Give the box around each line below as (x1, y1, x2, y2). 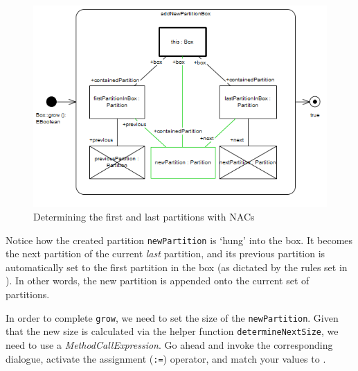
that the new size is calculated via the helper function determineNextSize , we (6, 324, 339, 338)
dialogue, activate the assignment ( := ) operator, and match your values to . (6, 351, 326, 365)
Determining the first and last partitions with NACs (33, 209, 255, 223)
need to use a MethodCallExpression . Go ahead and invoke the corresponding (6, 337, 333, 352)
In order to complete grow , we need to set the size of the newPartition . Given (6, 310, 339, 325)
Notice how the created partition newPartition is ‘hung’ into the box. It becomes (6, 232, 353, 247)
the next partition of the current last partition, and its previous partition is (6, 246, 325, 261)
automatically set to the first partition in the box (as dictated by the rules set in (6, 259, 348, 274)
